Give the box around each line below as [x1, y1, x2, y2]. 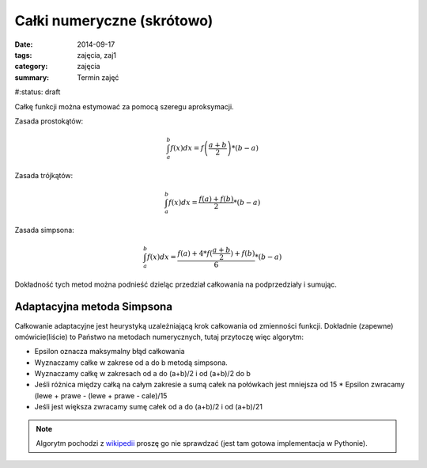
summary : [14, 72, 50, 82]
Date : [14, 40, 33, 49]
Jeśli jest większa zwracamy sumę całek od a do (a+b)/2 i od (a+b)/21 [34, 402, 263, 412]
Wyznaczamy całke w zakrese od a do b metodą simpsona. [34, 357, 229, 367]
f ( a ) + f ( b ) [198, 195, 234, 204]
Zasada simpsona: [14, 225, 74, 234]
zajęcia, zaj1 [77, 50, 117, 59]
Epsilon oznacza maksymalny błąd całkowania [34, 347, 185, 356]
